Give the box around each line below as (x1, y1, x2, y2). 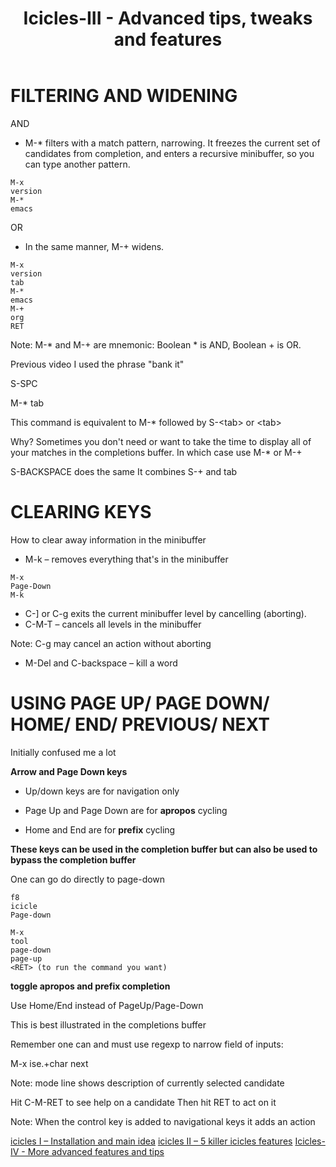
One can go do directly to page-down (10, 873, 166, 885)
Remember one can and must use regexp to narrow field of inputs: (10, 1038, 284, 1050)
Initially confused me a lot (10, 746, 117, 758)
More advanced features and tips (27, 1145, 165, 1157)
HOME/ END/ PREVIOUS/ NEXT (10, 713, 270, 736)
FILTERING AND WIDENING (10, 85, 238, 107)
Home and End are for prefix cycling (24, 823, 176, 836)
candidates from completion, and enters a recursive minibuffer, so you (24, 147, 315, 159)
